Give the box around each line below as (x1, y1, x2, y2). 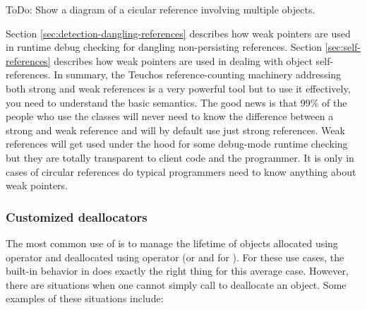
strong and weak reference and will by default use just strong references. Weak (6, 122, 345, 137)
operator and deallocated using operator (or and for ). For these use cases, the (6, 249, 344, 264)
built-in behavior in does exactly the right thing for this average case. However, (6, 263, 349, 278)
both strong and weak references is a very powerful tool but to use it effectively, (6, 81, 351, 95)
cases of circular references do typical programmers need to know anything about (6, 164, 356, 179)
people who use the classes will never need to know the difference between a (6, 109, 334, 124)
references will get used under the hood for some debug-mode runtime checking (6, 136, 348, 151)
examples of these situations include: (6, 291, 164, 306)
